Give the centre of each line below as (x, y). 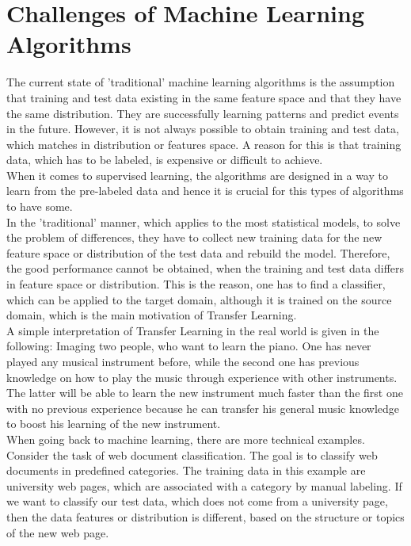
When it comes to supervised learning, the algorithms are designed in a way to (197, 175)
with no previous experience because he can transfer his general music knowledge (203, 408)
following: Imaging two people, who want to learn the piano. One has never (189, 346)
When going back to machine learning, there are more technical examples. (186, 439)
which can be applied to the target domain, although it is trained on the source (199, 299)
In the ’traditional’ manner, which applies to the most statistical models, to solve (204, 221)
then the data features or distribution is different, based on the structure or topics (205, 516)
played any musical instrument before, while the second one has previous (183, 361)
